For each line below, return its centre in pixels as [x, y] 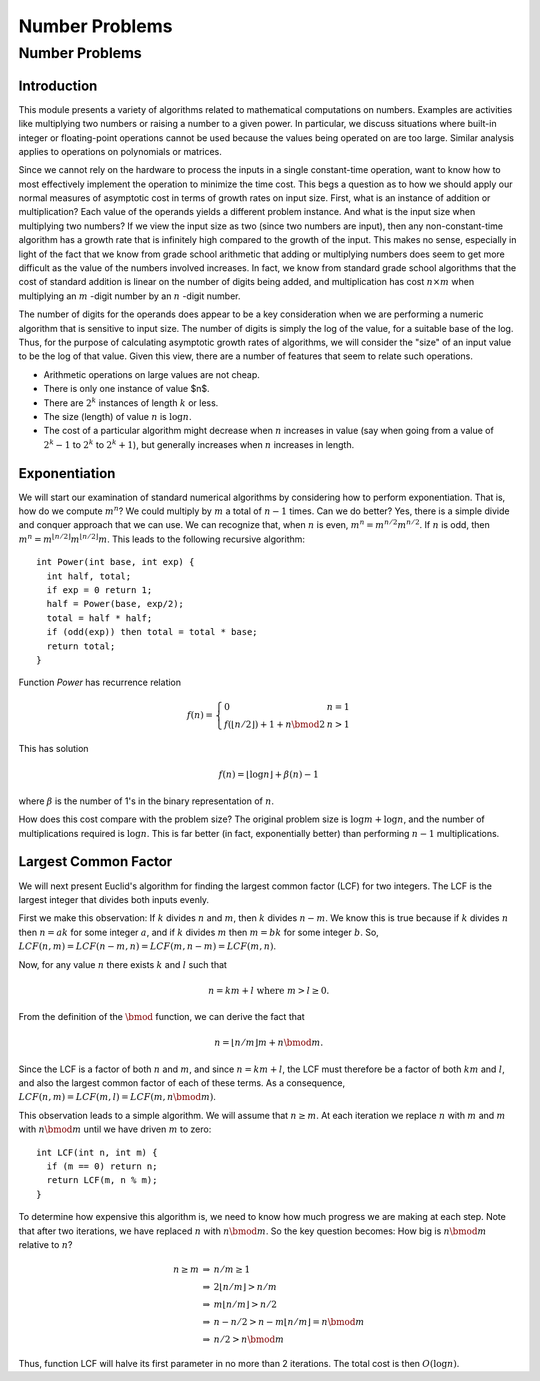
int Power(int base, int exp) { [115, 562]
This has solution [53, 749]
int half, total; [89, 576]
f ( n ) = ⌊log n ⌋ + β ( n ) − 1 [268, 774]
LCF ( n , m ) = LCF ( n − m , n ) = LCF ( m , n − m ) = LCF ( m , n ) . [147, 946]
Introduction [58, 85]
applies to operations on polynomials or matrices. [120, 151]
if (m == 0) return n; [102, 1166]
